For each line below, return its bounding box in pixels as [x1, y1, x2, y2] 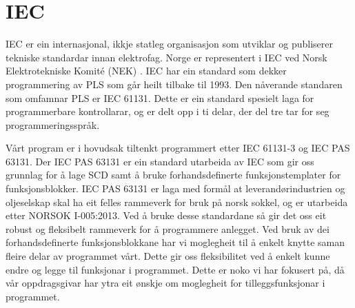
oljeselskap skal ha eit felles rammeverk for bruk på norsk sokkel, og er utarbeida [6, 194, 348, 209]
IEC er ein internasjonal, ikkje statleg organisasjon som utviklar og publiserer [6, 37, 333, 51]
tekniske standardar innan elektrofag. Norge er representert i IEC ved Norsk [6, 50, 327, 64]
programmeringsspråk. [6, 117, 100, 132]
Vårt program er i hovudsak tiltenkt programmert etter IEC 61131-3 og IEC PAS [6, 141, 350, 155]
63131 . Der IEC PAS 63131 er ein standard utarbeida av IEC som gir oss [6, 154, 314, 168]
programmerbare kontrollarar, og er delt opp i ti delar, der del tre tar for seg [6, 104, 329, 119]
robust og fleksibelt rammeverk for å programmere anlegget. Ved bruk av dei [6, 221, 329, 236]
